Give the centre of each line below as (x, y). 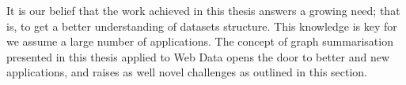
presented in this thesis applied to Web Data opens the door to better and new (198, 56)
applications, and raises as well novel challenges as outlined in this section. (187, 72)
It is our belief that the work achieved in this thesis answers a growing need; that (203, 10)
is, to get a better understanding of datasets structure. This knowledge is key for (202, 26)
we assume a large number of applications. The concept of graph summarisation (200, 41)
